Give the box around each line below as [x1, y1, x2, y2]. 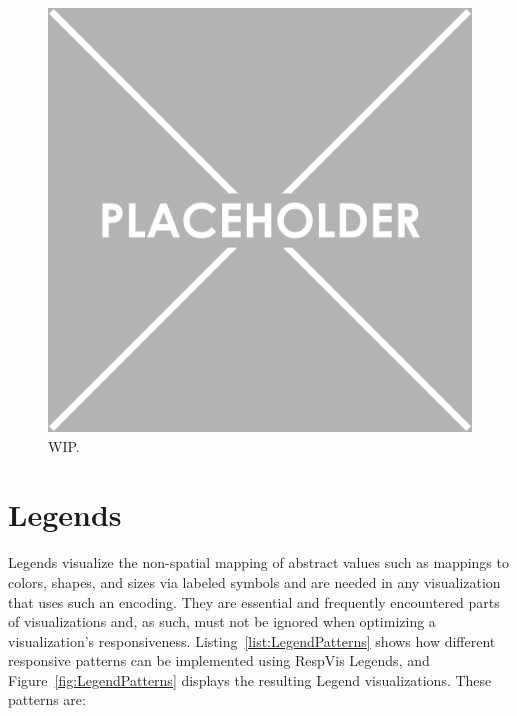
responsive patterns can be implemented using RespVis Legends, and [8, 650, 430, 671]
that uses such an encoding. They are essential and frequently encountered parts [8, 591, 500, 612]
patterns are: [8, 689, 86, 710]
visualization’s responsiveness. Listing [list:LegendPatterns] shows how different [8, 630, 496, 651]
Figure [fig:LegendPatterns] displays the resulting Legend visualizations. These [8, 669, 492, 690]
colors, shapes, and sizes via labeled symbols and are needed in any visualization [8, 571, 501, 592]
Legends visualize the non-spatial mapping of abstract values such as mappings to [8, 552, 509, 573]
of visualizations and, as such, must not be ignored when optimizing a [8, 611, 436, 632]
